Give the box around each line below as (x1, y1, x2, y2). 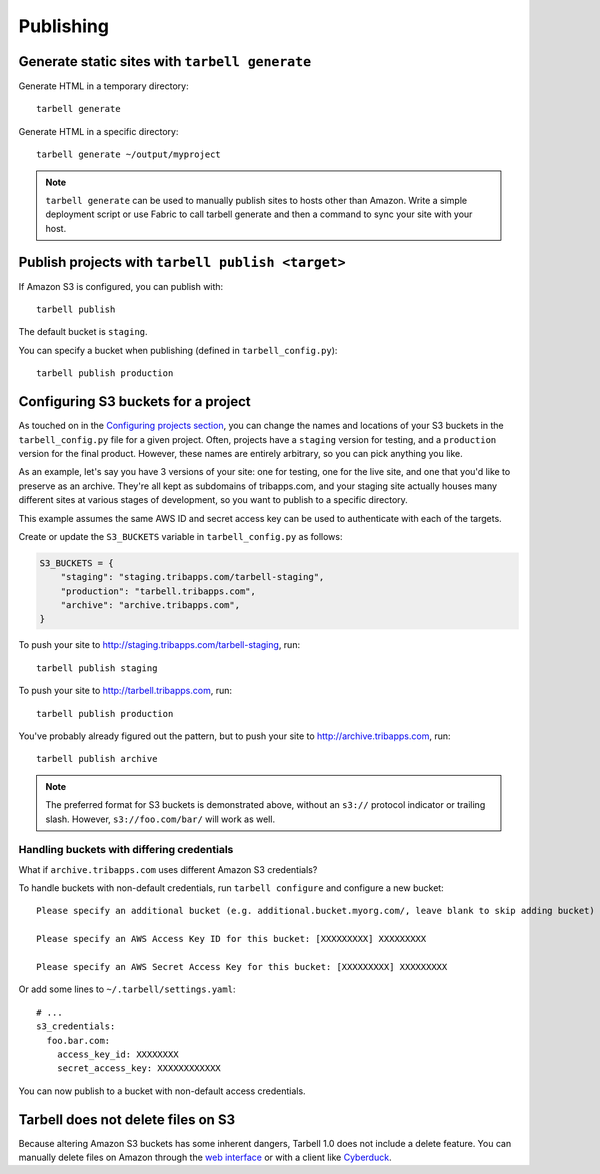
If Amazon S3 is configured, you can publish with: (18, 280, 224, 292)
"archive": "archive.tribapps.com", (60, 600, 240, 611)
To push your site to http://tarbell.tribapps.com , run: (18, 685, 232, 697)
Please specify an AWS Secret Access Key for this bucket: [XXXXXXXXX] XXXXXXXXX (36, 961, 448, 973)
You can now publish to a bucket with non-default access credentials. (18, 1085, 306, 1097)
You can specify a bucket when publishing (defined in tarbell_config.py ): (18, 344, 338, 356)
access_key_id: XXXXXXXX (56, 1049, 179, 1060)
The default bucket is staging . (18, 326, 149, 338)
